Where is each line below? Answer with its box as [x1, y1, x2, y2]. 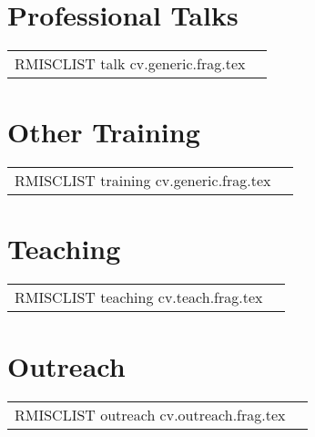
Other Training [7, 113, 200, 151]
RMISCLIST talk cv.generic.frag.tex [15, 53, 246, 75]
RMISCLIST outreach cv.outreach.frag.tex [15, 403, 286, 425]
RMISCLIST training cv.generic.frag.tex [15, 170, 271, 192]
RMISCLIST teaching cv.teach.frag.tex [15, 286, 263, 308]
